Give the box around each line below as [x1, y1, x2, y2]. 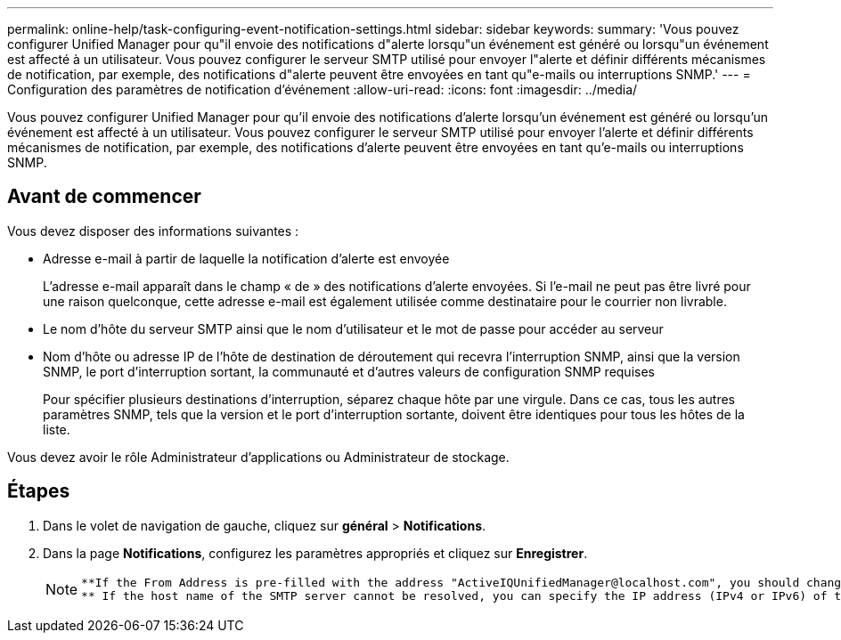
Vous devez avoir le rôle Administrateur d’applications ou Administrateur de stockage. [7, 449, 510, 465]
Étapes [7, 480, 70, 503]
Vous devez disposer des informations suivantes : [7, 223, 299, 239]
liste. [43, 421, 70, 437]
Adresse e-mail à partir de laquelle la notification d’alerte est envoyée [43, 250, 450, 266]
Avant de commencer [7, 185, 201, 208]
